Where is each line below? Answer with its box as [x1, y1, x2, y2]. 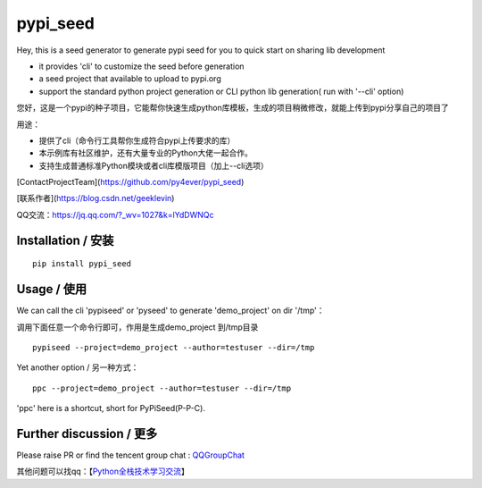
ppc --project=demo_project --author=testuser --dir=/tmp [32, 383, 292, 393]
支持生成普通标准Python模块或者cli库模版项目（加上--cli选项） [38, 160, 269, 171]
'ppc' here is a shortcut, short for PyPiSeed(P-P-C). [16, 403, 205, 414]
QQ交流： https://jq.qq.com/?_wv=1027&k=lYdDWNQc [16, 209, 214, 220]
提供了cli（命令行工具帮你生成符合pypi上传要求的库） [38, 135, 236, 146]
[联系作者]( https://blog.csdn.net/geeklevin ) [16, 193, 175, 204]
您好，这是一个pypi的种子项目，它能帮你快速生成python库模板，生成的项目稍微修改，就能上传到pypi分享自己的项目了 [16, 103, 450, 114]
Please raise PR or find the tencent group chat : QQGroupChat [16, 450, 245, 460]
